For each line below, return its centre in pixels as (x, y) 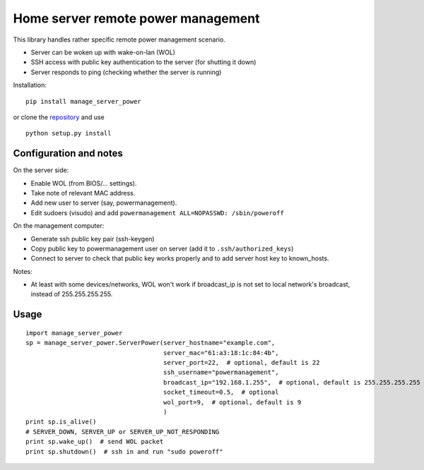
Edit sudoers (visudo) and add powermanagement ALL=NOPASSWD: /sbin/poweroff (157, 212)
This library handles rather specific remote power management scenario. (119, 40)
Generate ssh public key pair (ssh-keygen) (93, 239)
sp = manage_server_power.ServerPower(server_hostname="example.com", (151, 343)
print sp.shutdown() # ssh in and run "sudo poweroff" (124, 451)
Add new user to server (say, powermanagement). (104, 203)
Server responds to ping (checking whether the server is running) (126, 72)
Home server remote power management (136, 18)
